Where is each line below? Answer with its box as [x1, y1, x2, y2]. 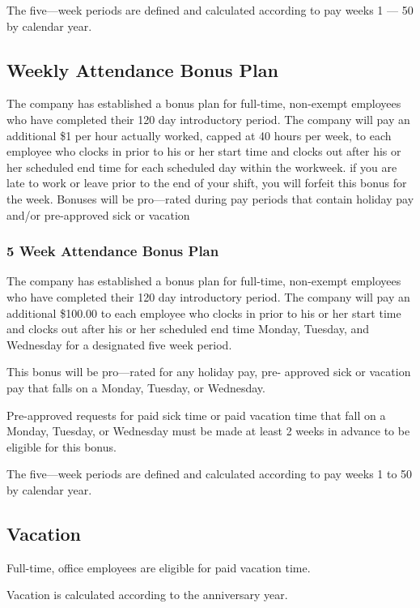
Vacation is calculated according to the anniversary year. [6, 586, 288, 603]
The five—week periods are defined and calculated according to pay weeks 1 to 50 [6, 465, 413, 482]
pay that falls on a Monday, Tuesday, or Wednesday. [6, 379, 265, 396]
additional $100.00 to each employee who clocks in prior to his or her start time [6, 304, 401, 321]
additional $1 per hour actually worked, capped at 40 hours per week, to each [6, 126, 392, 143]
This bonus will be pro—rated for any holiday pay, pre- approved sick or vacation [6, 363, 411, 380]
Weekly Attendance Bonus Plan [6, 57, 278, 82]
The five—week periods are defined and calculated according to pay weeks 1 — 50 [6, 2, 414, 18]
